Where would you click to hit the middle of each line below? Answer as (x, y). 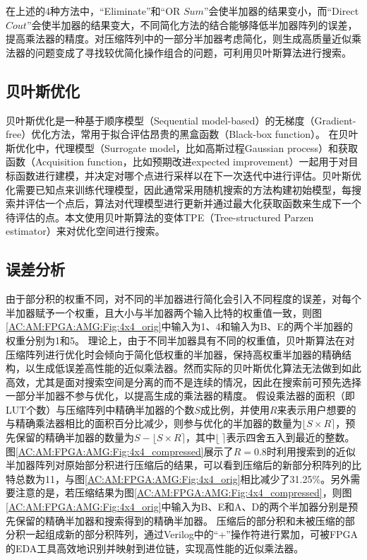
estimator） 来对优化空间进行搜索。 (85, 231)
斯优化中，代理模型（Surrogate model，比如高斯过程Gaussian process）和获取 (182, 147)
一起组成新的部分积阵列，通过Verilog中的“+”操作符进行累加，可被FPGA (192, 534)
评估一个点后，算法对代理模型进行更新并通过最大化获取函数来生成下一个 (193, 203)
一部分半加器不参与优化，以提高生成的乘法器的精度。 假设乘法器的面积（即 (180, 396)
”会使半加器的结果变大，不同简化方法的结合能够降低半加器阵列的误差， (192, 24)
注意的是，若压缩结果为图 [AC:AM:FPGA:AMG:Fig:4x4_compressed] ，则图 (183, 492)
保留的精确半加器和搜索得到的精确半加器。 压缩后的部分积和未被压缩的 (180, 520)
